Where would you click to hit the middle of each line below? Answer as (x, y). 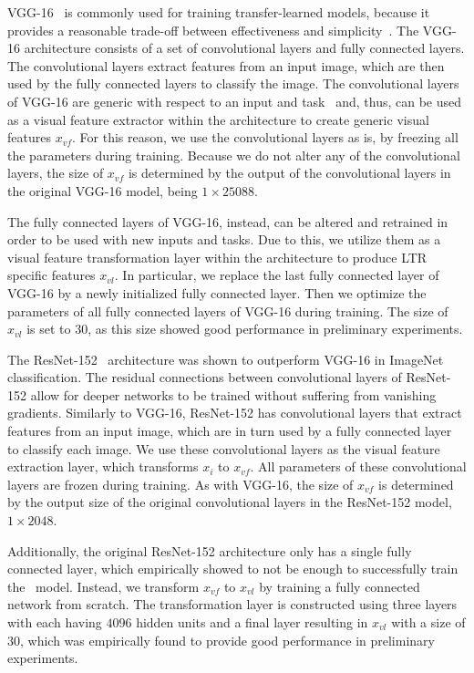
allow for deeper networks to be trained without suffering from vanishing (233, 394)
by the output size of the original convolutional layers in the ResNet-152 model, (230, 502)
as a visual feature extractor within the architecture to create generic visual (218, 119)
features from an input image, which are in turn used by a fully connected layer (230, 431)
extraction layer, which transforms (103, 466)
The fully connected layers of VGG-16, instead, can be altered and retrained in (228, 221)
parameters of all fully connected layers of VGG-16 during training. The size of (228, 311)
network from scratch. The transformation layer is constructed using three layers (232, 604)
